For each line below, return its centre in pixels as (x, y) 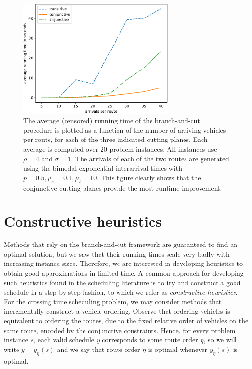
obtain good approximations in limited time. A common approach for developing (124, 273)
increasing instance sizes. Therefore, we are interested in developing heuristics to (123, 263)
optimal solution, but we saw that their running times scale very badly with (117, 254)
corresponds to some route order (150, 340)
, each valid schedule (64, 340)
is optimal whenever (178, 349)
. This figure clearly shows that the (149, 177)
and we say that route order (99, 349)
